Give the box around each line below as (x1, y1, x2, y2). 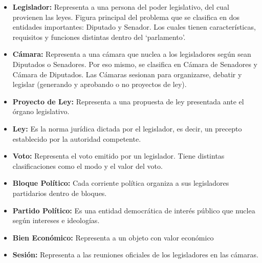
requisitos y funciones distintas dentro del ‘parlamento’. (12, 31, 186, 42)
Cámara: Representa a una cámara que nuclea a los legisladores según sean (12, 49, 251, 59)
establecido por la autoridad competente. (12, 133, 141, 144)
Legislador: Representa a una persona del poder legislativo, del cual (12, 2, 229, 12)
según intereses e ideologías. (12, 215, 100, 226)
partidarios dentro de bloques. (12, 187, 107, 198)
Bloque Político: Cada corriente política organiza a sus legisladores (12, 178, 229, 188)
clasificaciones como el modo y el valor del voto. (12, 160, 163, 171)
